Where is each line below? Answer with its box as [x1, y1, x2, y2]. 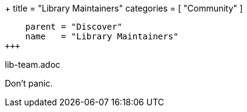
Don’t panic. [5, 78, 53, 88]
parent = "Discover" [25, 22, 122, 31]
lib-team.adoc [5, 59, 61, 70]
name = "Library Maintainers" [25, 31, 179, 41]
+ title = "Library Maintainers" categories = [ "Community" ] [5, 3, 243, 13]
